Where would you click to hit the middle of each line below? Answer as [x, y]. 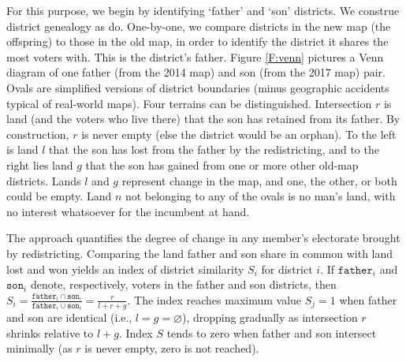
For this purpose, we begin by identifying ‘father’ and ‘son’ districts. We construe [203, 10]
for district [287, 269]
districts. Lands [44, 180]
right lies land [40, 164]
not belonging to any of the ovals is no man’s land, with [260, 196]
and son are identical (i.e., [69, 317]
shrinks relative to [50, 332]
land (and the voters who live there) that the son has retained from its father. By [203, 119]
